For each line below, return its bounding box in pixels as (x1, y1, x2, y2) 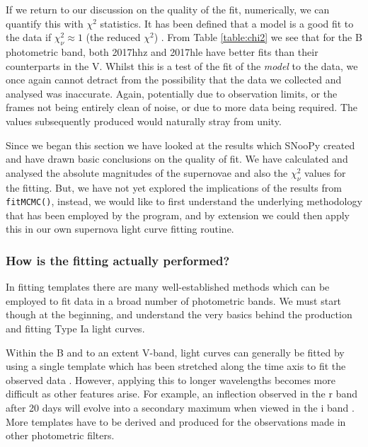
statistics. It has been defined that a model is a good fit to (100, 16, 354, 30)
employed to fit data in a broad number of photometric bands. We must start (6, 293, 342, 308)
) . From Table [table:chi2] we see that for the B (154, 30, 362, 45)
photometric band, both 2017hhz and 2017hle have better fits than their (6, 44, 318, 59)
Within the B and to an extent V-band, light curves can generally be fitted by (6, 344, 345, 359)
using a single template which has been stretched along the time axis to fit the (6, 359, 346, 373)
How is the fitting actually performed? (6, 251, 230, 269)
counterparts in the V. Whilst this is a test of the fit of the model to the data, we (6, 58, 358, 73)
